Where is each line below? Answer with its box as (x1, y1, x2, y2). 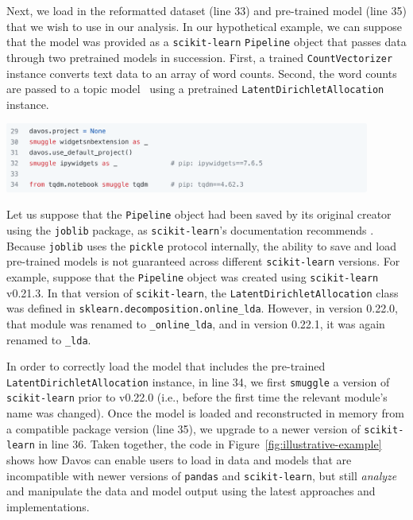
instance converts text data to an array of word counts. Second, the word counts (6, 64, 397, 81)
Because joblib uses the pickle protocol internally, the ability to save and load (6, 237, 396, 254)
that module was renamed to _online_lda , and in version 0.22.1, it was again (6, 315, 385, 332)
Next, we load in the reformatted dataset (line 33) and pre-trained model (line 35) (6, 2, 407, 18)
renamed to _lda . (6, 331, 91, 347)
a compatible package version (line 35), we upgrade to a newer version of (6, 420, 361, 437)
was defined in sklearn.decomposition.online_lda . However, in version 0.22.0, (6, 300, 398, 316)
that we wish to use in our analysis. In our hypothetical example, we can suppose (6, 17, 402, 34)
